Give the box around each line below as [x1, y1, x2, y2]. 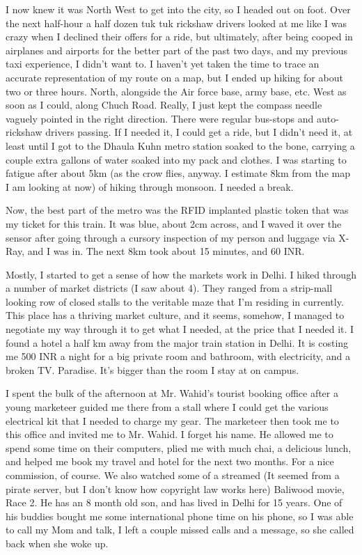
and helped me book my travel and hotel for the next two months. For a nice [6, 454, 334, 469]
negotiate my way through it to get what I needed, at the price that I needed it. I [6, 322, 354, 336]
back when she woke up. [6, 536, 109, 550]
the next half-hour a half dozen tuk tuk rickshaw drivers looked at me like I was [6, 15, 347, 30]
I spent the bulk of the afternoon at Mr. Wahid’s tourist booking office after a [6, 386, 338, 400]
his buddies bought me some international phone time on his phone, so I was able [6, 508, 354, 523]
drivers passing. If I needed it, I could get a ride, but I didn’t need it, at [45, 125, 353, 139]
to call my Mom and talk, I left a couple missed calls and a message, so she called [6, 522, 354, 537]
